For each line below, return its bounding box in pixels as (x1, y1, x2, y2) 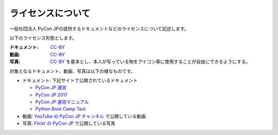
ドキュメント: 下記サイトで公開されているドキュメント (22, 77, 138, 83)
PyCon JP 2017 (35, 92, 68, 98)
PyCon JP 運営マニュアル (35, 99, 90, 105)
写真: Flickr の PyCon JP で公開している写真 (22, 120, 115, 126)
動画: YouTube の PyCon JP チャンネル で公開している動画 (22, 113, 146, 119)
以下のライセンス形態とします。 (9, 35, 77, 41)
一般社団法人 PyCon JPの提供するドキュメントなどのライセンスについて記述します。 (9, 26, 189, 32)
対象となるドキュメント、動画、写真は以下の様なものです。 (9, 68, 135, 74)
